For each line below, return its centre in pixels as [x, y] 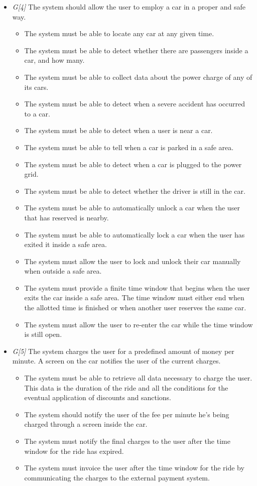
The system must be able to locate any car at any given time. [119, 33]
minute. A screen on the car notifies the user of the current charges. [116, 361]
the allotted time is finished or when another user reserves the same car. [135, 308]
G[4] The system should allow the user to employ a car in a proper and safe [129, 7]
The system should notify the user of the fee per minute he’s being [127, 414]
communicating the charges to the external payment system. [117, 477]
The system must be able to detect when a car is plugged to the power [133, 164]
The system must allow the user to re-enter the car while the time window [139, 324]
